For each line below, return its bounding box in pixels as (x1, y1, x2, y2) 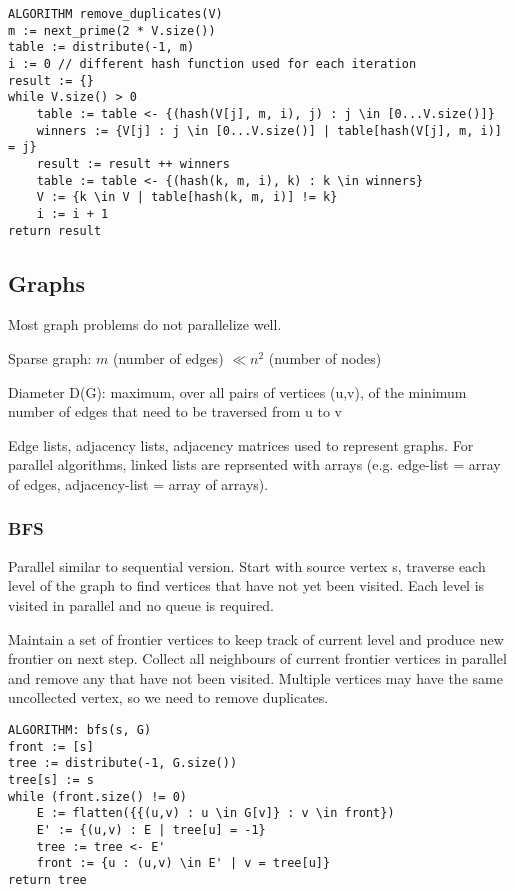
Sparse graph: (8, 347, 92, 368)
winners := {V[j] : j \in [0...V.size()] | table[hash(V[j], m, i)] (36, 123, 502, 138)
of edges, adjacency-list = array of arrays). (8, 473, 269, 494)
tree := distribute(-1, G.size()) (8, 756, 238, 771)
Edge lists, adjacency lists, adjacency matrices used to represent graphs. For (8, 434, 474, 455)
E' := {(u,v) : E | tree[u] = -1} (36, 822, 266, 837)
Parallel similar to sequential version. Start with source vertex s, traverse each (8, 555, 486, 576)
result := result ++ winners (36, 156, 230, 171)
